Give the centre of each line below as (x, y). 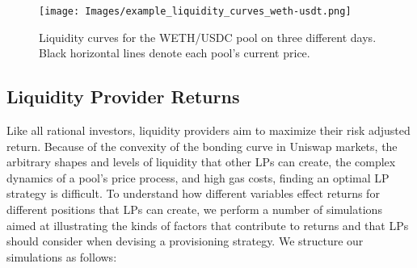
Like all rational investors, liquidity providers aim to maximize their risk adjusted (208, 130)
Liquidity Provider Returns (123, 96)
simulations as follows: (62, 256)
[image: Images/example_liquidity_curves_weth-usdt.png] (195, 11)
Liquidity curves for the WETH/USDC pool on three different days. (208, 37)
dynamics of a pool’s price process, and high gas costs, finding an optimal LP (198, 177)
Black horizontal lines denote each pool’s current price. (175, 53)
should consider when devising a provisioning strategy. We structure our (185, 241)
